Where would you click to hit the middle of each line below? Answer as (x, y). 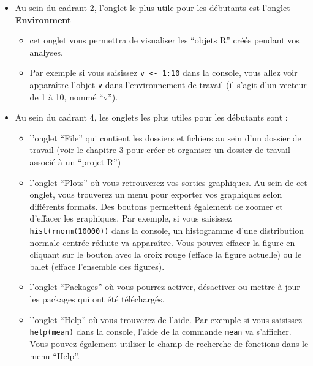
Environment (43, 19)
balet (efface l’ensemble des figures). (97, 266)
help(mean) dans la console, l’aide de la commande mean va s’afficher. (160, 331)
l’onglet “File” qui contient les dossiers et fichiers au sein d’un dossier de (165, 137)
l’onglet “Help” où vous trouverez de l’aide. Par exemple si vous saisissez (166, 319)
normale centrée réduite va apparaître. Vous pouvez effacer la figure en (162, 242)
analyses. (46, 52)
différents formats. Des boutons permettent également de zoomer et (156, 206)
